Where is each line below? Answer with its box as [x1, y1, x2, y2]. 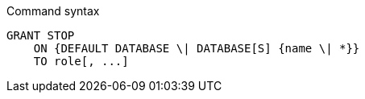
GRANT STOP [6, 29, 75, 42]
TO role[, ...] [33, 55, 129, 68]
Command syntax [6, 4, 100, 18]
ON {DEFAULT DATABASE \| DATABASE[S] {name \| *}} [33, 42, 360, 55]
